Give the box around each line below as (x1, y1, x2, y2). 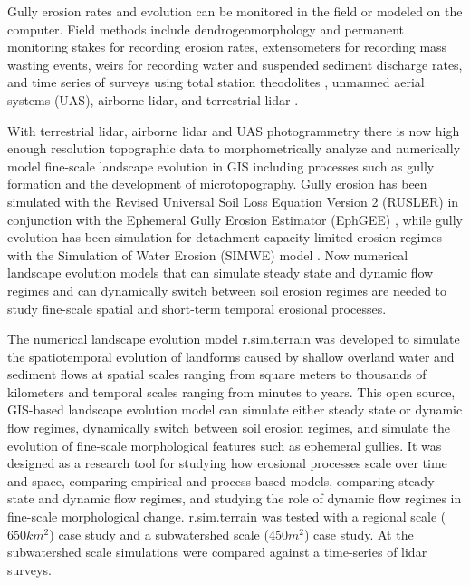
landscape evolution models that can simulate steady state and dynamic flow (7, 263, 434, 282)
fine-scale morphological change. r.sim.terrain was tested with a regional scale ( (7, 507, 446, 526)
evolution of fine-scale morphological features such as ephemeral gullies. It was (7, 435, 442, 454)
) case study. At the (303, 524, 414, 543)
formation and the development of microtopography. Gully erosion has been (7, 174, 427, 193)
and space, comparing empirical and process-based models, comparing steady (7, 471, 435, 490)
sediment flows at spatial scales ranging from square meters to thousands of (7, 365, 427, 384)
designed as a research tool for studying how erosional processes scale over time (7, 453, 447, 473)
